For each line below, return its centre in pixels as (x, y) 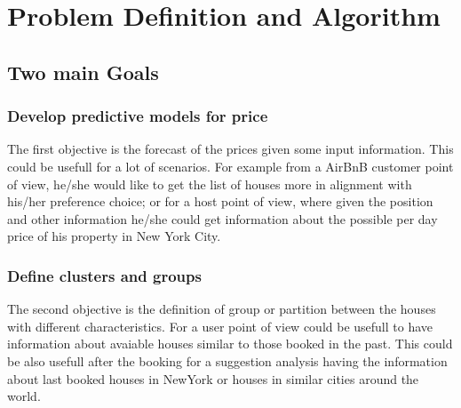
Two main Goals (83, 72)
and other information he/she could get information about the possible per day (223, 218)
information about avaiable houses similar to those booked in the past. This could (230, 344)
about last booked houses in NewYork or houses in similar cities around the (213, 378)
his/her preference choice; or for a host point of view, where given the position (220, 201)
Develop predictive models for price (138, 116)
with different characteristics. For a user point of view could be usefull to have (220, 326)
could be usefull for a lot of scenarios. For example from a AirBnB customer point (230, 166)
